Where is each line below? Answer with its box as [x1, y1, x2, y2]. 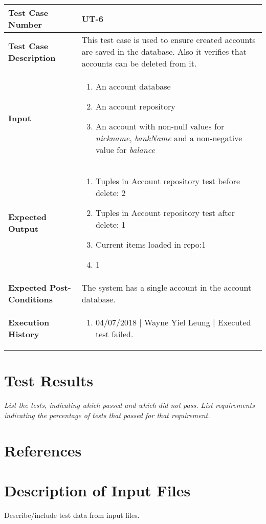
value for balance [95, 144, 155, 156]
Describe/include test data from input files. [4, 509, 140, 520]
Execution [8, 316, 50, 328]
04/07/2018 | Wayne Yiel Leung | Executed [95, 316, 251, 328]
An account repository [95, 100, 175, 112]
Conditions [8, 293, 53, 305]
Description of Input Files [4, 479, 191, 500]
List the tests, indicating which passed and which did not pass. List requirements [4, 400, 255, 410]
